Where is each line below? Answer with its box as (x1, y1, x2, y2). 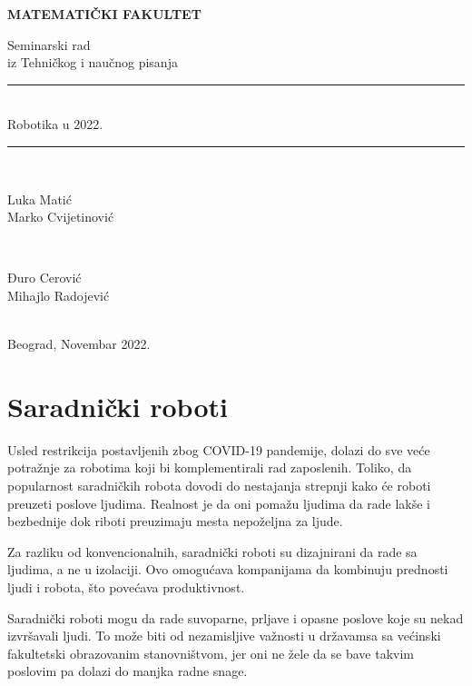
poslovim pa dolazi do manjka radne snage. (7, 661, 248, 681)
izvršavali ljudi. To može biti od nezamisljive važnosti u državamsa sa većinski (7, 626, 441, 645)
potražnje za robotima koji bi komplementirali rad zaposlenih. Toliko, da (7, 458, 412, 477)
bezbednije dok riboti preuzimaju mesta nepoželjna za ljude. (7, 512, 343, 531)
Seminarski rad (7, 35, 91, 54)
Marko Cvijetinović (7, 207, 114, 226)
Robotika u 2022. (7, 114, 103, 134)
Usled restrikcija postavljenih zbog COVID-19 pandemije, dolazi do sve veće (7, 440, 430, 459)
